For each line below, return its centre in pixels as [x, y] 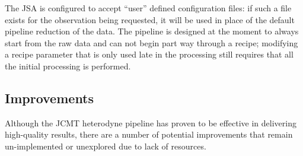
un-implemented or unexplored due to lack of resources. [106, 146]
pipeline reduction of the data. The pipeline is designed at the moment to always [152, 31]
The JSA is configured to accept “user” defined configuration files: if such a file [148, 8]
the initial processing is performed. [68, 66]
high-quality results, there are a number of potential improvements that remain [149, 134]
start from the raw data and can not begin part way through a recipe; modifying [151, 42]
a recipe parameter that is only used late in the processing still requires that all [149, 54]
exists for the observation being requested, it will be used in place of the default [150, 19]
